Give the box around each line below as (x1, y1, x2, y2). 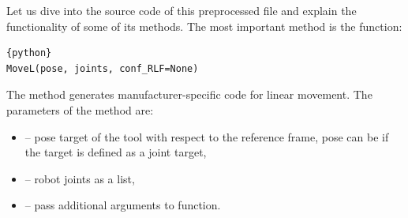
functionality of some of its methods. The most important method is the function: (6, 17, 402, 34)
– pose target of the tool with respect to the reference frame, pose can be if (24, 128, 389, 145)
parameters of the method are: (6, 101, 154, 118)
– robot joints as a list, (24, 170, 135, 186)
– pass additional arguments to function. (24, 197, 221, 213)
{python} (6, 47, 52, 59)
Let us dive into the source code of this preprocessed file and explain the (6, 2, 357, 18)
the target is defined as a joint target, (24, 144, 207, 160)
